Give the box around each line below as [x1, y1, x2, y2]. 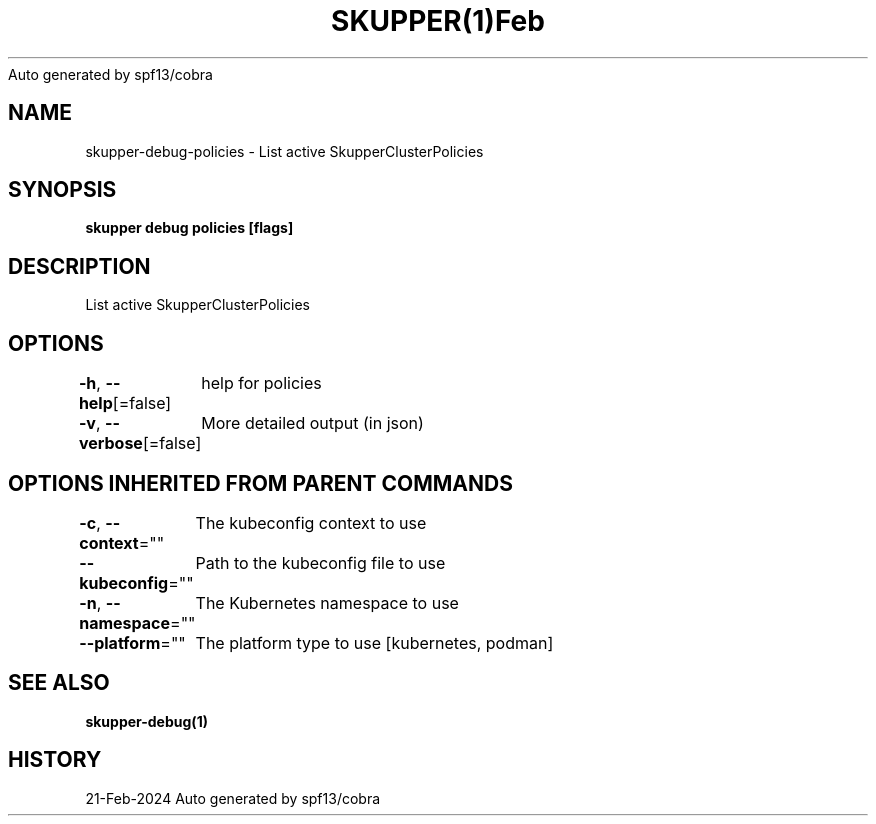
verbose [78, 433, 143, 454]
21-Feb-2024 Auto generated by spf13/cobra [85, 789, 381, 807]
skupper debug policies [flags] [85, 219, 294, 237]
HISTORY [8, 747, 102, 773]
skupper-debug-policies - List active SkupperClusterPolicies [85, 142, 484, 160]
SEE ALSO [8, 670, 110, 696]
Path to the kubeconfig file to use [195, 552, 446, 573]
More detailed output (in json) [201, 413, 424, 434]
